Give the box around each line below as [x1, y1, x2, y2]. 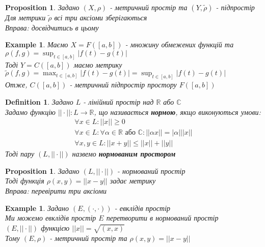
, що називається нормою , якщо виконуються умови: [94, 106, 261, 117]
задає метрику [110, 175, 156, 186]
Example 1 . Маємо [5, 39, 68, 50]
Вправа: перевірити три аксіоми [5, 185, 107, 196]
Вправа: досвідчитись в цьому [5, 22, 99, 33]
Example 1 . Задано [5, 202, 69, 213]
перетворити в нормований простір [106, 212, 219, 223]
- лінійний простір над [83, 96, 154, 107]
